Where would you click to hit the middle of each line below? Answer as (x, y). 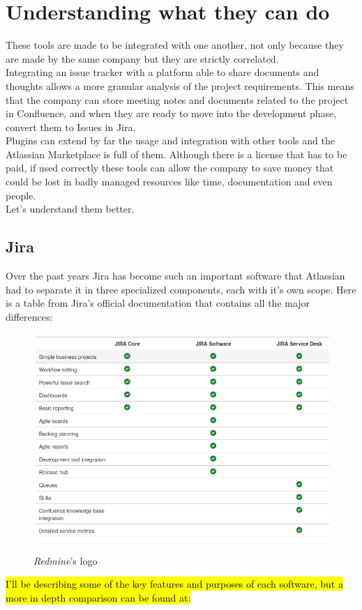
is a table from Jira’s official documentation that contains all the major (158, 303)
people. (21, 195)
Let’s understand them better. (70, 209)
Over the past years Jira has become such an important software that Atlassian (175, 276)
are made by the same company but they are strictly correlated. (142, 58)
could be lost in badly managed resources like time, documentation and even (169, 182)
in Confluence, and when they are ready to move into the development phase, (171, 113)
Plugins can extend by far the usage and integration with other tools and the (170, 140)
